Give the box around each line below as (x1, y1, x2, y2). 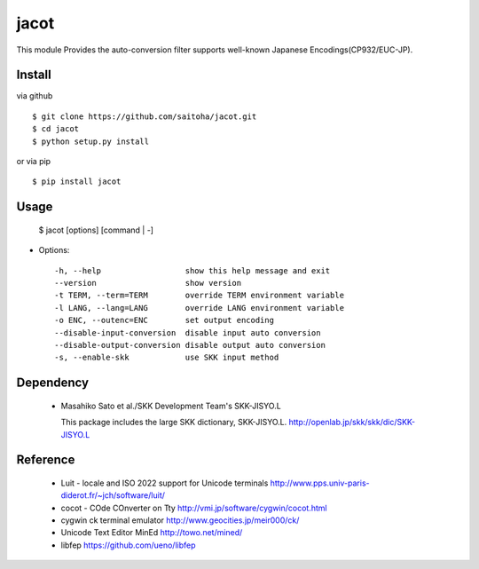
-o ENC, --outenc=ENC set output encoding (54, 315, 275, 326)
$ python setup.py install (32, 136, 150, 146)
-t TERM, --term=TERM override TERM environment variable (54, 290, 345, 301)
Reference (16, 453, 75, 468)
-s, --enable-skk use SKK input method (54, 352, 279, 363)
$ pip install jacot (32, 177, 122, 186)
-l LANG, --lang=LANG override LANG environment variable (54, 303, 345, 312)
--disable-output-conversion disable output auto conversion (54, 340, 326, 350)
